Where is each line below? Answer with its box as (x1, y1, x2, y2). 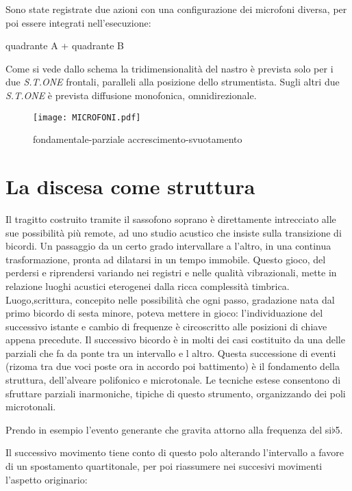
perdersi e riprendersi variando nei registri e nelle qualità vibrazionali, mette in (5, 265, 337, 280)
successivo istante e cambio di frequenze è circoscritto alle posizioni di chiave (5, 319, 327, 333)
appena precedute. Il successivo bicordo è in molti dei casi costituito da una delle (5, 332, 345, 347)
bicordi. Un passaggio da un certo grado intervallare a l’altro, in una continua (5, 239, 331, 253)
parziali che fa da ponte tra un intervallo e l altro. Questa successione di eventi (5, 345, 336, 360)
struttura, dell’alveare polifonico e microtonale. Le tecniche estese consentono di (5, 373, 341, 387)
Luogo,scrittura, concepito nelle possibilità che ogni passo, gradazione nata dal (5, 292, 335, 306)
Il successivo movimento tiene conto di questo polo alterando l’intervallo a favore (5, 445, 344, 460)
